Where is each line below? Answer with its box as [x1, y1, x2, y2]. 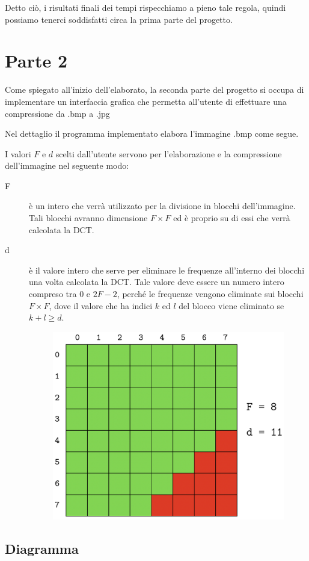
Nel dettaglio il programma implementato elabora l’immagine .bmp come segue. [5, 127, 299, 140]
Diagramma [5, 539, 79, 557]
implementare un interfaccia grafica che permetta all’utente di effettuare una [5, 95, 287, 107]
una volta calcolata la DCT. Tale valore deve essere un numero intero [29, 275, 284, 288]
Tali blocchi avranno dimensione [29, 212, 148, 224]
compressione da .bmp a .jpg [5, 107, 110, 119]
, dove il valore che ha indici [49, 299, 153, 312]
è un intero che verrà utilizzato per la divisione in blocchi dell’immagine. [29, 199, 296, 212]
